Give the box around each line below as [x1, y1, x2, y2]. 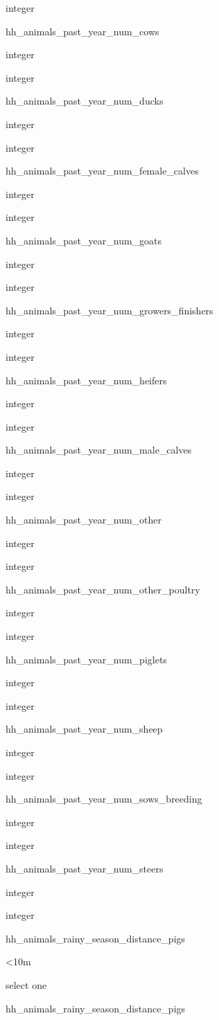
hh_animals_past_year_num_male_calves [6, 442, 192, 457]
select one [6, 977, 47, 992]
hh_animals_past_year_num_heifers [6, 373, 167, 387]
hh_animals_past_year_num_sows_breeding [6, 791, 202, 806]
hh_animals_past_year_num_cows [6, 24, 159, 38]
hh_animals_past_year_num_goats [6, 233, 162, 247]
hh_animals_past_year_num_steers [6, 861, 164, 875]
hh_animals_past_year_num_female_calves [6, 163, 199, 178]
